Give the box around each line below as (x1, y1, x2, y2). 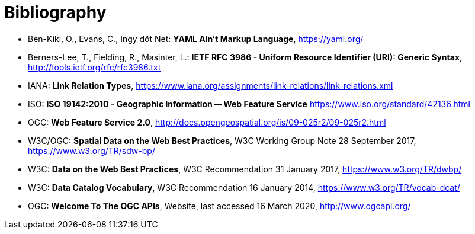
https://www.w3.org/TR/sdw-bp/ (28, 145, 155, 156)
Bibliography (4, 2, 107, 23)
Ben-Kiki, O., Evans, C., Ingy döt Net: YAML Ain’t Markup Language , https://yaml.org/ (28, 33, 364, 44)
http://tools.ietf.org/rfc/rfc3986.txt (28, 62, 161, 72)
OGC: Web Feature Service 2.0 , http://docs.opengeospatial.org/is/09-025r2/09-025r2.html (28, 117, 386, 127)
